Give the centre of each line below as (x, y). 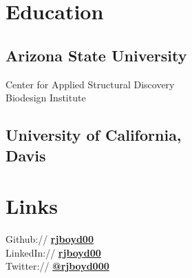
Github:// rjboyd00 (50, 239)
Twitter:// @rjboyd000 (57, 266)
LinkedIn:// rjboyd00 (53, 252)
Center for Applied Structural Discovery (90, 84)
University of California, (94, 135)
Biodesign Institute (46, 98)
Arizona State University (96, 55)
